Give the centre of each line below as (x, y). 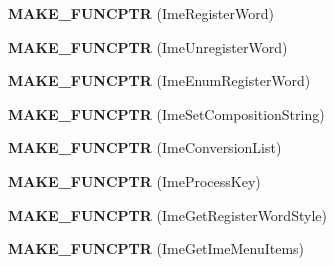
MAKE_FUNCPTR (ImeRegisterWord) (141, 13)
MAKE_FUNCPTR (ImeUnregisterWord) (148, 46)
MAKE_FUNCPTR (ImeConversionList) (145, 147)
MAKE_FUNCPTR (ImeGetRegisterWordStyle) (167, 214)
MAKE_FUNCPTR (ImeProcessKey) (134, 180)
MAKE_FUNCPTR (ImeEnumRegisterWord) (159, 80)
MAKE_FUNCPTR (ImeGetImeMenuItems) (156, 248)
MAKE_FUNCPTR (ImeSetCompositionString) (166, 113)
